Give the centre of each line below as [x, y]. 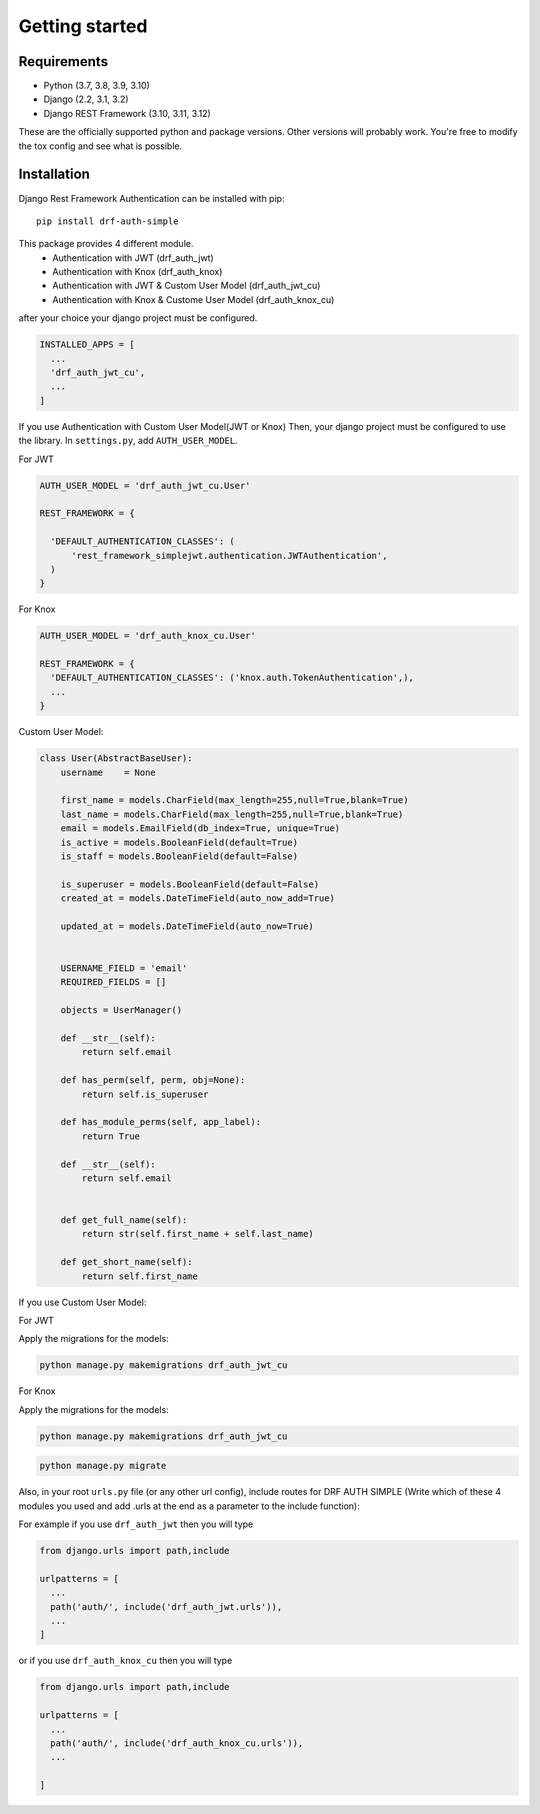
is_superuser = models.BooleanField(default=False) [190, 884]
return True [110, 1136]
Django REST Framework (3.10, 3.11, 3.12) [127, 113]
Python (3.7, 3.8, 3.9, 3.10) [96, 86]
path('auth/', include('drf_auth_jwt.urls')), [166, 1606]
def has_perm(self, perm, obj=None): [153, 1080]
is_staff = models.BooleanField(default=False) [179, 856]
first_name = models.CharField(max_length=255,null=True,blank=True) [234, 800]
